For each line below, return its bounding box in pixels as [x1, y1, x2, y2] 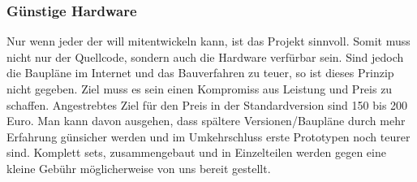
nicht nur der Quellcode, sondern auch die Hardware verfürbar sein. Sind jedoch [6, 48, 404, 65]
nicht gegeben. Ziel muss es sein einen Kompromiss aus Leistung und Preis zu [6, 80, 393, 97]
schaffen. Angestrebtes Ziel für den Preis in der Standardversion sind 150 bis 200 [6, 96, 408, 113]
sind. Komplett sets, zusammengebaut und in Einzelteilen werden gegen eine [6, 144, 386, 161]
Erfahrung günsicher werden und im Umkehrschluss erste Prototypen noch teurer [6, 128, 411, 145]
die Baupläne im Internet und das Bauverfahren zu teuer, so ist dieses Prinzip [6, 64, 394, 81]
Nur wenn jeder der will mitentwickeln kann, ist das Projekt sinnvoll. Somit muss [6, 32, 411, 50]
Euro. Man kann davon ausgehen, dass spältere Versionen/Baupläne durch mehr [6, 112, 406, 129]
